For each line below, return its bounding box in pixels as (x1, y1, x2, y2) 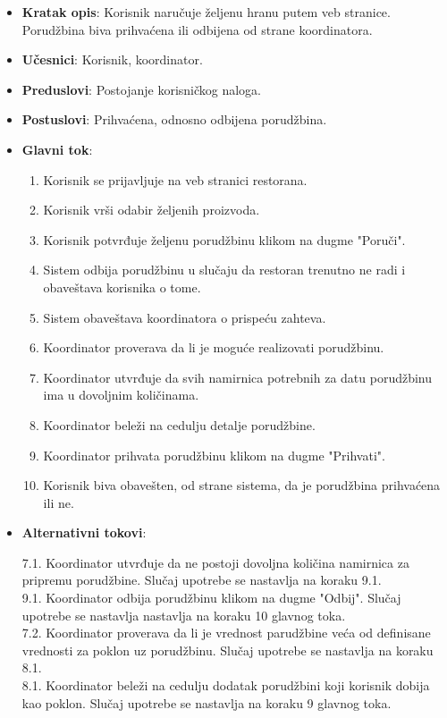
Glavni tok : (21, 139, 93, 158)
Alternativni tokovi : (21, 523, 147, 542)
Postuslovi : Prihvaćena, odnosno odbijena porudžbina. (21, 110, 327, 129)
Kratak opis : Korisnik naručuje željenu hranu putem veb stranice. (21, 3, 391, 21)
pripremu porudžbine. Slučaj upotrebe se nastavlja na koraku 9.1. (21, 570, 382, 589)
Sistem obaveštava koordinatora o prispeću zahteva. (43, 308, 326, 326)
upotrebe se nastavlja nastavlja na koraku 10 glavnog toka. (21, 605, 346, 624)
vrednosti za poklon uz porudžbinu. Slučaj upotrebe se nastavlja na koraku (21, 640, 434, 659)
